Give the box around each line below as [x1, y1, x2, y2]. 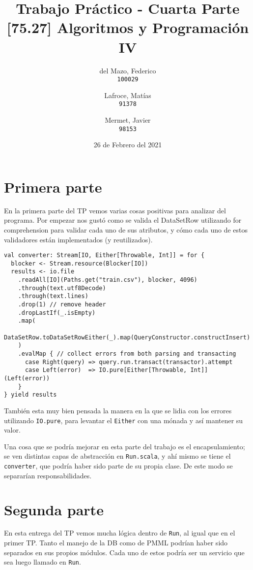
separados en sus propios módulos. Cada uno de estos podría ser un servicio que [4, 547, 245, 557]
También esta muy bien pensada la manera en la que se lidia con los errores [4, 405, 232, 415]
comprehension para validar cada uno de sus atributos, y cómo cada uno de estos [4, 224, 248, 235]
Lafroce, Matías [104, 90, 151, 100]
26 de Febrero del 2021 [93, 139, 162, 150]
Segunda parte [4, 499, 104, 519]
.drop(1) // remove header [18, 301, 106, 308]
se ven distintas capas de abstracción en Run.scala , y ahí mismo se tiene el [4, 451, 231, 461]
